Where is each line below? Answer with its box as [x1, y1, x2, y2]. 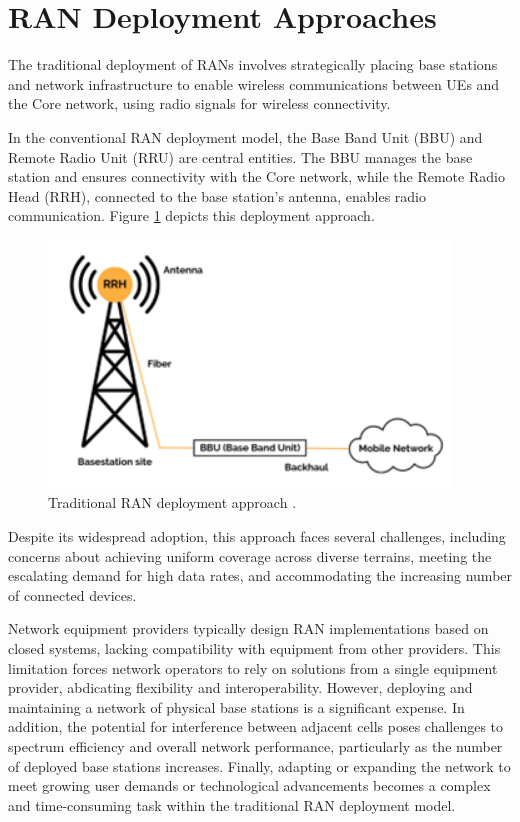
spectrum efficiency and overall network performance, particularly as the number [8, 736, 503, 756]
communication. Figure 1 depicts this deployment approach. [8, 205, 375, 226]
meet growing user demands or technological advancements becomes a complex [8, 775, 491, 796]
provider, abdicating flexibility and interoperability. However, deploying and [8, 677, 473, 698]
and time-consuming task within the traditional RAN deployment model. [8, 794, 456, 815]
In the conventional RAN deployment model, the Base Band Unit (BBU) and [8, 126, 483, 147]
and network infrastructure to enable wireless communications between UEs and [8, 73, 500, 94]
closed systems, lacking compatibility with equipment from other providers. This [8, 638, 501, 659]
